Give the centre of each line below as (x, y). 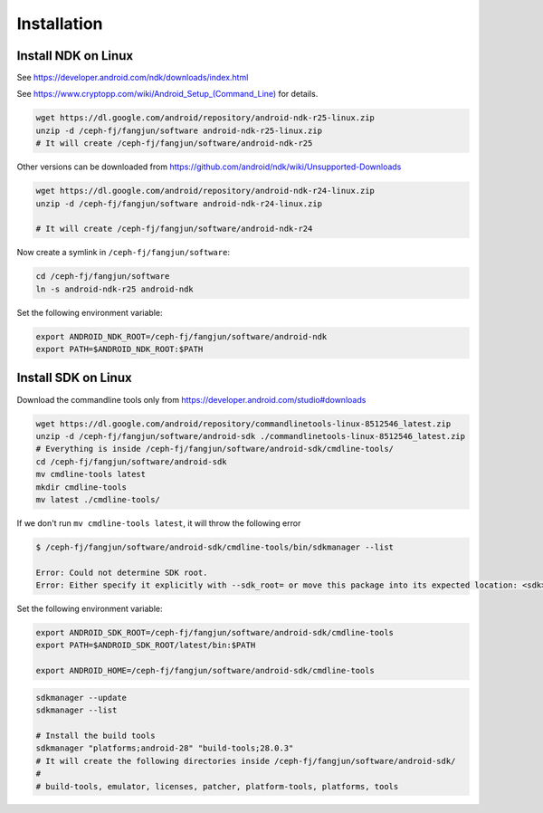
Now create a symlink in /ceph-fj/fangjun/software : (124, 253)
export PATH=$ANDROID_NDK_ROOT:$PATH (119, 349)
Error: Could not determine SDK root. (122, 572)
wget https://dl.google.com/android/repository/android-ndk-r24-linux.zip (205, 191)
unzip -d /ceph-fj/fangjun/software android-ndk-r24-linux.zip (179, 203)
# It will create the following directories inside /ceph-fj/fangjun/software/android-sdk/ (246, 761)
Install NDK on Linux (75, 56)
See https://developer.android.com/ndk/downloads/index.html (133, 78)
